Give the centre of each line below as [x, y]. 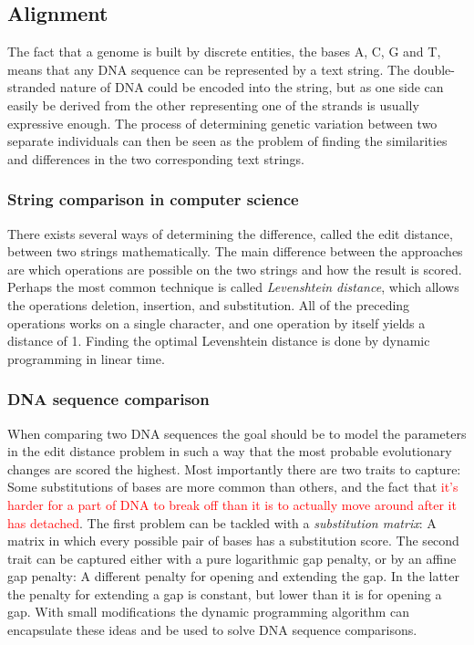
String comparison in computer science [153, 199]
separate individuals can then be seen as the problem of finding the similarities [227, 141]
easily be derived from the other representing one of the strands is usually [213, 104]
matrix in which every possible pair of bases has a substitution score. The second [233, 541]
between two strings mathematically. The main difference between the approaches [235, 251]
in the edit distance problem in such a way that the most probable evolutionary [230, 451]
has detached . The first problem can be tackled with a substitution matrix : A [222, 522]
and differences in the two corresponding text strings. [156, 158]
